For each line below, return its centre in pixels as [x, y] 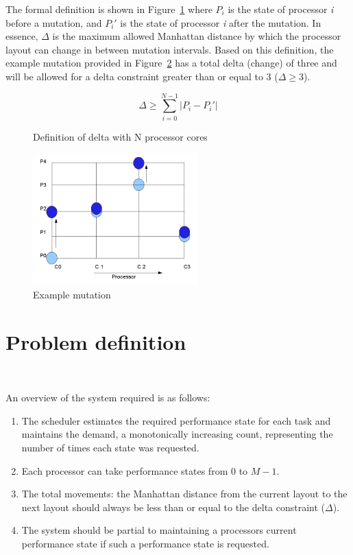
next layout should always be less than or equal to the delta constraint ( [173, 507]
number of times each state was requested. [110, 447]
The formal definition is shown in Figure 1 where [109, 9]
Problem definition [96, 341]
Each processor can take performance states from [125, 470]
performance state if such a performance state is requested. [145, 543]
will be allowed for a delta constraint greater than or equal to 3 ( [142, 76]
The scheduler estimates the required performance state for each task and [176, 420]
